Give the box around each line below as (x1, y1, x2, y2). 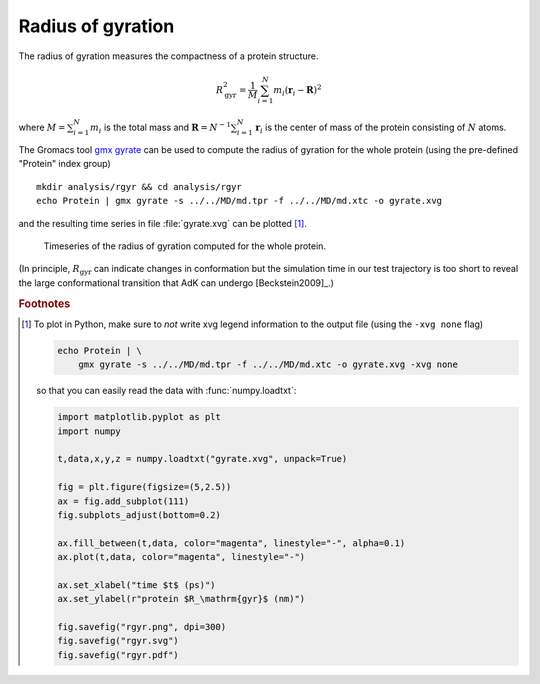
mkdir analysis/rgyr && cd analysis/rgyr (36, 181, 242, 192)
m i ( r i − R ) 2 (273, 83, 322, 98)
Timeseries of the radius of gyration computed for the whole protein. (43, 240, 327, 252)
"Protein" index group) (18, 158, 112, 170)
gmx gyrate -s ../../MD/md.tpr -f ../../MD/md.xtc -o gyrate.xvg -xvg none (78, 359, 459, 370)
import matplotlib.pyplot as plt (56, 411, 222, 423)
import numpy (56, 425, 122, 437)
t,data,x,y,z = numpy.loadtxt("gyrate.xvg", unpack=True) (56, 453, 348, 465)
